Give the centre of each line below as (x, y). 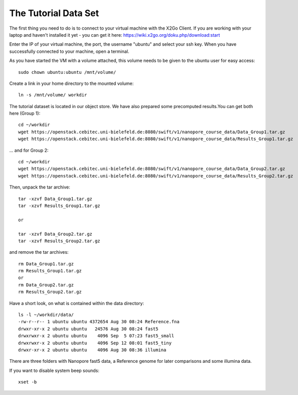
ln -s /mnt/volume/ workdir (53, 95)
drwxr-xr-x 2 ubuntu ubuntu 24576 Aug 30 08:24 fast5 (88, 329)
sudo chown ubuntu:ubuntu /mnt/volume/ (67, 72)
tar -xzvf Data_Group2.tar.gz (55, 234)
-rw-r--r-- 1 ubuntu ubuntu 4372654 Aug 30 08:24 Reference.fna (99, 322)
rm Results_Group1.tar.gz (50, 271)
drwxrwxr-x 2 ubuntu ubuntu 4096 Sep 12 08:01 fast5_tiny (95, 343)
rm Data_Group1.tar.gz (46, 264)
